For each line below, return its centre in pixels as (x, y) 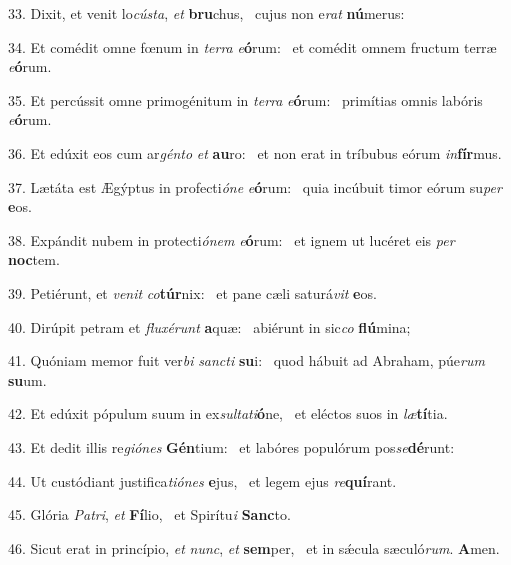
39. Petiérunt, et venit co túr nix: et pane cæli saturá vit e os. (192, 292)
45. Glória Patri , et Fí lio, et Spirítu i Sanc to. (149, 514)
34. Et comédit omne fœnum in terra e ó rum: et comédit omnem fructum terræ (252, 46)
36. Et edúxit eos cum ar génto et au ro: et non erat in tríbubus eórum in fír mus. (255, 152)
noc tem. (34, 259)
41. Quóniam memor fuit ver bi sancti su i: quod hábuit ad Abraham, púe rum (246, 360)
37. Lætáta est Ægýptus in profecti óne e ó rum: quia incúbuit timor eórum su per (255, 186)
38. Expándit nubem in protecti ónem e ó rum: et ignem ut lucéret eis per (231, 239)
